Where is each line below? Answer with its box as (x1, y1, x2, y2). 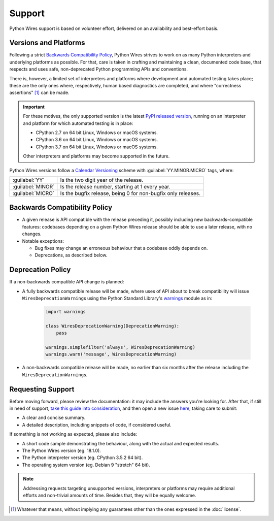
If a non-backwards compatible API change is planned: (9, 279, 124, 285)
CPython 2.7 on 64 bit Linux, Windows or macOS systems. (36, 129, 158, 136)
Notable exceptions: (22, 238, 64, 244)
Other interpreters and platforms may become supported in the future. (23, 153, 170, 159)
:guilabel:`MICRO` (12, 189, 55, 197)
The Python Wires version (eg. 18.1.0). (22, 447, 101, 454)
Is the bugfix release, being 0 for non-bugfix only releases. (60, 189, 200, 197)
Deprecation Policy (9, 266, 71, 274)
